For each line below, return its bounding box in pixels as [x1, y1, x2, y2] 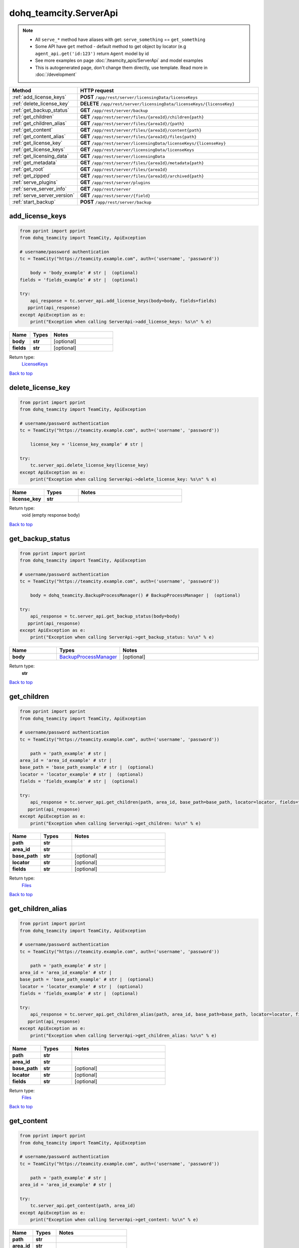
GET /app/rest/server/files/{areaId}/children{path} [80, 113, 204, 120]
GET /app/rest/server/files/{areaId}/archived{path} [80, 172, 204, 179]
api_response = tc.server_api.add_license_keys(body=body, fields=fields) [30, 298, 217, 304]
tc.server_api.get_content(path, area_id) [30, 1203, 136, 1209]
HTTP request [80, 87, 114, 94]
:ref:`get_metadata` [12, 159, 57, 166]
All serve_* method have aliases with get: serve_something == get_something [35, 36, 205, 42]
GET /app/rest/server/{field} [80, 192, 150, 199]
